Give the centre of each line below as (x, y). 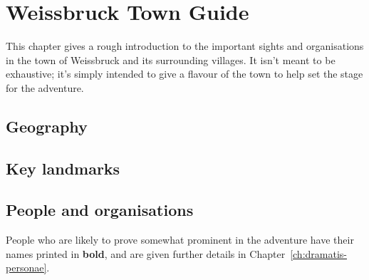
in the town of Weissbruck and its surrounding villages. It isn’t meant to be (171, 59)
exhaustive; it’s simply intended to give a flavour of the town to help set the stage (184, 74)
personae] (26, 268)
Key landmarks (63, 168)
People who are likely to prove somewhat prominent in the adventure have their (180, 240)
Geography (47, 126)
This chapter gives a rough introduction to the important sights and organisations (185, 46)
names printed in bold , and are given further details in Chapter (146, 253)
